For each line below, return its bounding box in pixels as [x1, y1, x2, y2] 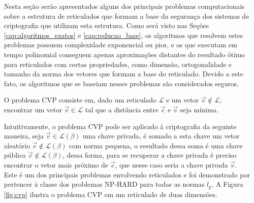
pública [4, 150, 26, 160]
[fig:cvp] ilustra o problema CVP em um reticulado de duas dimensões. [4, 189, 218, 199]
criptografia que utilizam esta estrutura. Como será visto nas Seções [4, 20, 209, 31]
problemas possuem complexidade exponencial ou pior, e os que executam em [4, 39, 238, 50]
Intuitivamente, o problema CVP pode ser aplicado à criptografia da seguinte [4, 121, 237, 131]
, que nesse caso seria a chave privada [115, 159, 228, 169]
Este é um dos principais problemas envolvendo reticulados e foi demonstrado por [4, 169, 250, 179]
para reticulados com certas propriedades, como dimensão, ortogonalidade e [4, 59, 232, 69]
